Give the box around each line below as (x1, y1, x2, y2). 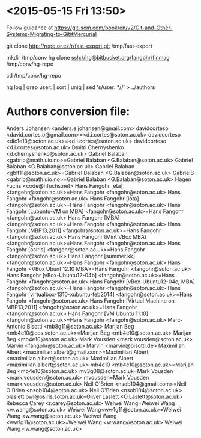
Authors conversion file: (6, 105, 130, 119)
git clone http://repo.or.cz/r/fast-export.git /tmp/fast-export (6, 42, 153, 49)
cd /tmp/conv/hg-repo (6, 72, 62, 79)
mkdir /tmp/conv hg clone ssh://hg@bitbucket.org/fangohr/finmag (6, 54, 170, 61)
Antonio (6, 322, 26, 330)
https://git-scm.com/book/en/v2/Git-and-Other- (53, 24, 173, 31)
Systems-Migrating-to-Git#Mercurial (6, 30, 97, 37)
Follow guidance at (6, 24, 53, 31)
